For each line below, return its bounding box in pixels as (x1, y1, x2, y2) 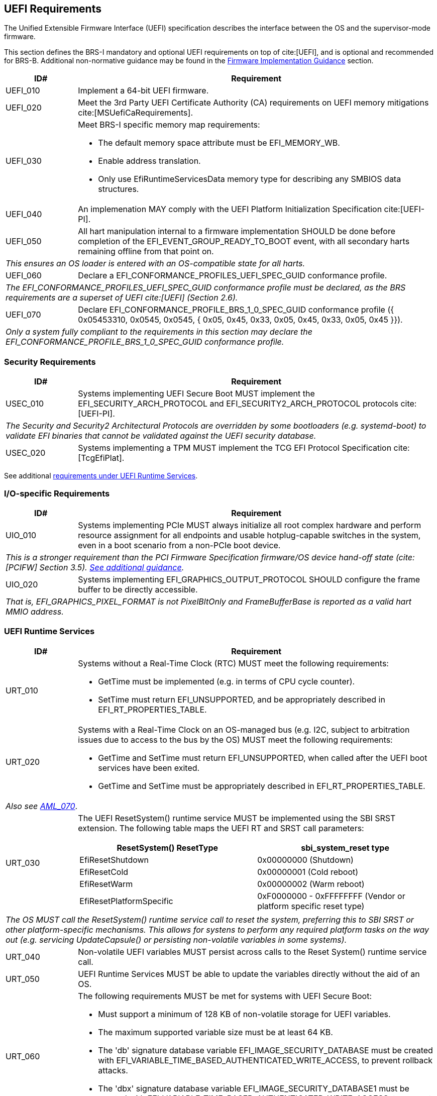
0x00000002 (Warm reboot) (257, 878, 365, 889)
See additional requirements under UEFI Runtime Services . (4, 471, 198, 480)
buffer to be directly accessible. (78, 584, 198, 594)
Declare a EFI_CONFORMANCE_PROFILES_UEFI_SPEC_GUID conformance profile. (78, 270, 387, 281)
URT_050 (6, 973, 40, 984)
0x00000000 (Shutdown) (257, 854, 354, 865)
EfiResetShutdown (79, 854, 149, 865)
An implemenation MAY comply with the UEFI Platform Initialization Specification (78, 204, 382, 215)
